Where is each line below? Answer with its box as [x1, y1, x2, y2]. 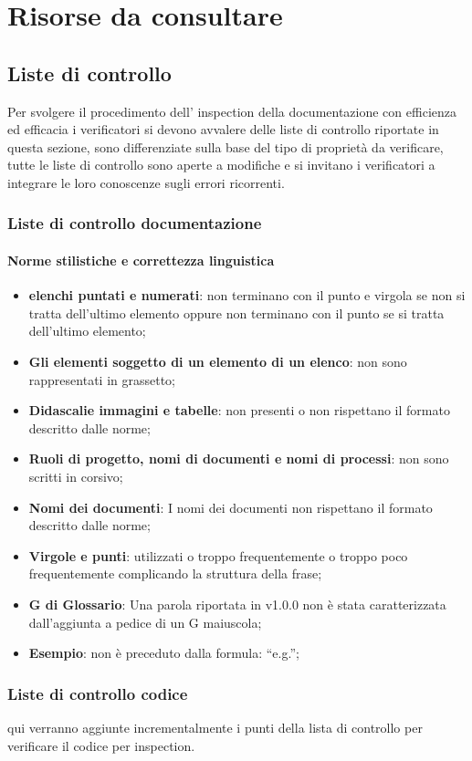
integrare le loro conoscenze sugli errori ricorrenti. [7, 172, 285, 192]
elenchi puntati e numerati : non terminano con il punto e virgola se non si [28, 286, 466, 305]
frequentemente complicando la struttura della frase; [28, 564, 322, 583]
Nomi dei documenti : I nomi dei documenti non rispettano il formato [28, 497, 433, 516]
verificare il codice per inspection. [7, 735, 195, 755]
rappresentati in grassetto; [28, 370, 175, 389]
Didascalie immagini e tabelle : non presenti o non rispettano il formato [28, 401, 450, 420]
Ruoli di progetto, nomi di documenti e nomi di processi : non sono [28, 449, 449, 468]
